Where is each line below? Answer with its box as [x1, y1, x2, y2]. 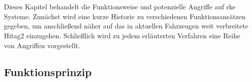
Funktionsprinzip [4, 64, 92, 79]
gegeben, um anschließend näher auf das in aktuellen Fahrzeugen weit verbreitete [4, 21, 249, 31]
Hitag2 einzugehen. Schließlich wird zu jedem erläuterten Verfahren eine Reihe [4, 30, 240, 40]
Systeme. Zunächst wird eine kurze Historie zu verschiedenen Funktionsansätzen [4, 11, 246, 21]
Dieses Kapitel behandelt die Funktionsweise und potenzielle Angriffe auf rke [4, 1, 236, 12]
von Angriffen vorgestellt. [4, 40, 80, 50]
